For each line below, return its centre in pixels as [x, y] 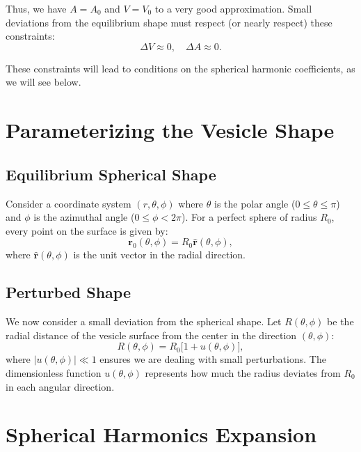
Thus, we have [36, 8]
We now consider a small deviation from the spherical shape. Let [144, 321]
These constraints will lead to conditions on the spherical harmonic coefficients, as [180, 68]
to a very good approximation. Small [233, 8]
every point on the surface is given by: [87, 230]
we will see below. [43, 82]
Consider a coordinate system [69, 203]
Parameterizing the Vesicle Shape [170, 130]
